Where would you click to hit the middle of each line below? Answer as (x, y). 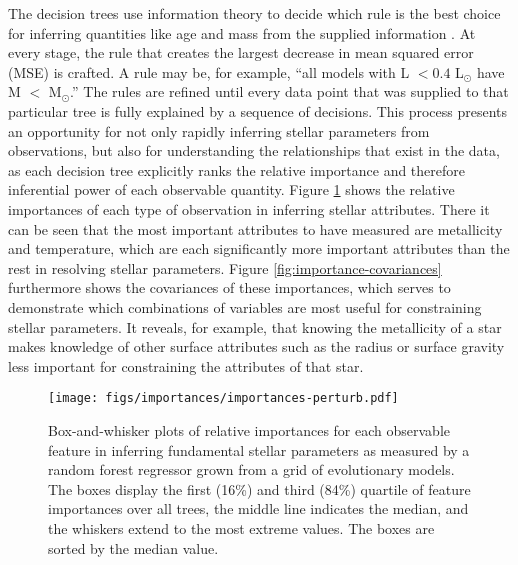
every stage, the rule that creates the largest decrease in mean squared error (241, 52)
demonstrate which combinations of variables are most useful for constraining (245, 306)
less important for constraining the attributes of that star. (186, 365)
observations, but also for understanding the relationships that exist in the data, (254, 150)
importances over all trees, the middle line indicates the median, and (258, 508)
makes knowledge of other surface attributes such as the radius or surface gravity (256, 346)
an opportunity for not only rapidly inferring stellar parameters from (219, 130)
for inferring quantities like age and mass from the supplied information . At (242, 32)
